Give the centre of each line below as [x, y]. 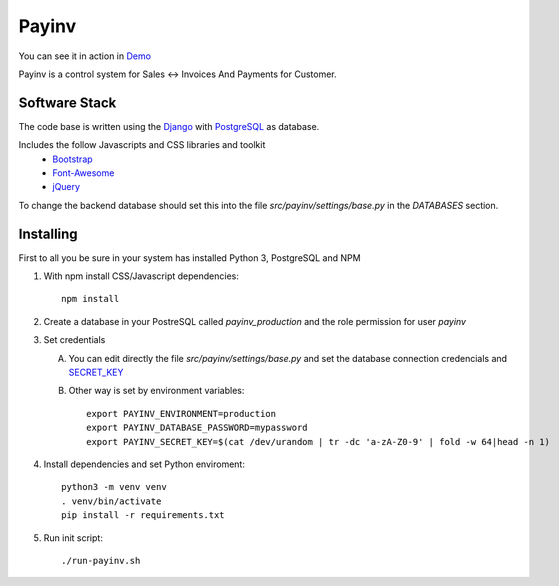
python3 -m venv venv [114, 487]
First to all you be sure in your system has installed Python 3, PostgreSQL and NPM [189, 257]
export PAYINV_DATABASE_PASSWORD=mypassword [197, 428]
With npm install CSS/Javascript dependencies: [141, 276]
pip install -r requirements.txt [143, 515]
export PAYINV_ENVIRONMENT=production [181, 413]
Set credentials [74, 340]
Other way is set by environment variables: [156, 391]
